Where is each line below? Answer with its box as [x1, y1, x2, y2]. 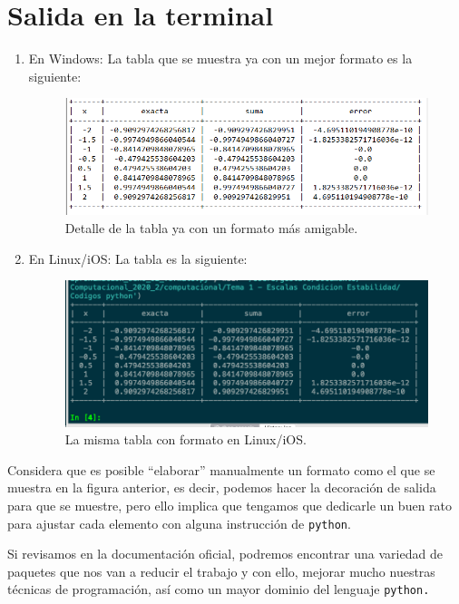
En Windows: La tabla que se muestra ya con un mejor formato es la [28, 49, 413, 68]
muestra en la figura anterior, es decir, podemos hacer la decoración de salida [7, 478, 436, 497]
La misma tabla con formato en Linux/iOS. [64, 430, 307, 449]
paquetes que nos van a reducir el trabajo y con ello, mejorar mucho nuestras [7, 561, 435, 580]
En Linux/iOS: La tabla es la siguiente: [28, 248, 248, 268]
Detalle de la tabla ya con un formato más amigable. [64, 219, 358, 238]
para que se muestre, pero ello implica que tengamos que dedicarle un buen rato [7, 496, 453, 515]
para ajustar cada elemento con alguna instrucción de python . [7, 513, 351, 532]
